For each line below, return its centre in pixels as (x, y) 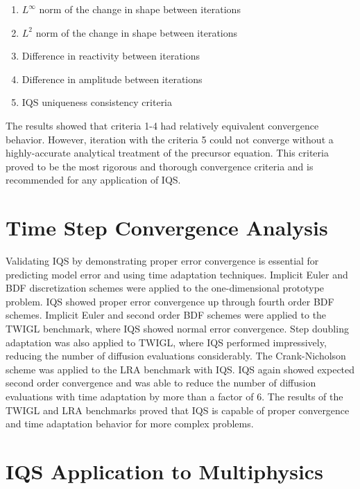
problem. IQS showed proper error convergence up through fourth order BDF (170, 301)
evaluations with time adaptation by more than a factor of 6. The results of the (174, 396)
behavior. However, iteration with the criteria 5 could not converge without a (170, 139)
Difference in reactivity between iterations (111, 56)
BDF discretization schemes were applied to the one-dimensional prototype (165, 288)
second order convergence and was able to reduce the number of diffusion (161, 383)
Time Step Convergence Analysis (167, 228)
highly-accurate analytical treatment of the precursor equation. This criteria (167, 153)
